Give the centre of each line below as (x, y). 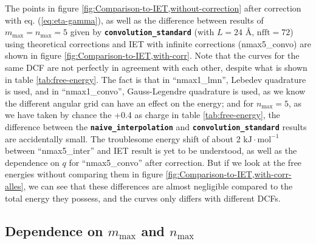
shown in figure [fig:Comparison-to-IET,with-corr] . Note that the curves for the (152, 55)
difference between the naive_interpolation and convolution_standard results (156, 127)
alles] (14, 186)
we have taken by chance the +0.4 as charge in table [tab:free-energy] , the (143, 115)
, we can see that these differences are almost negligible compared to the (158, 186)
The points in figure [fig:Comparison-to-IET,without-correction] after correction (153, 8)
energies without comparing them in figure (84, 174)
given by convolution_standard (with (142, 32)
